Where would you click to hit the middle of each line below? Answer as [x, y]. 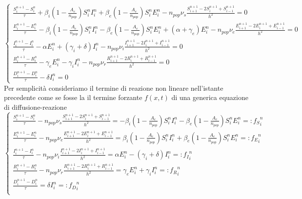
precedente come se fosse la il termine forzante [73, 97]
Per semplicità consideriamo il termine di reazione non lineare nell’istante [114, 88]
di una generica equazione [210, 97]
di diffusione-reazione [35, 107]
